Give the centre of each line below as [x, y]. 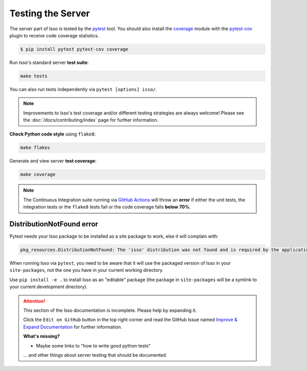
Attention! [34, 301]
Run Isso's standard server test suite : [49, 62]
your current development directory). [49, 287]
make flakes [35, 148]
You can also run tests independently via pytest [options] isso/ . [83, 89]
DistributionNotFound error [54, 224]
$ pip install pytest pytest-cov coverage [74, 49]
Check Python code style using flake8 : [52, 134]
